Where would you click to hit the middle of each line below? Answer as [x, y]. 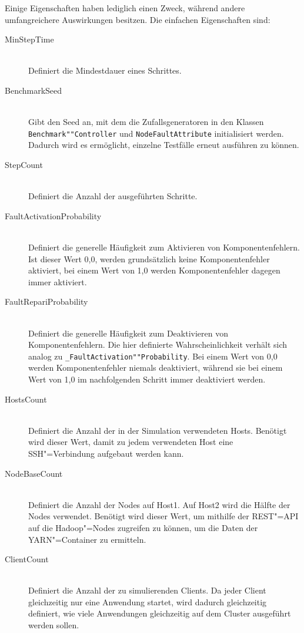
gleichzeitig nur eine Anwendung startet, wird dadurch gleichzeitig [148, 601]
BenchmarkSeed [34, 90]
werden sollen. [54, 625]
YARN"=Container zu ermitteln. [87, 539]
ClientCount [27, 559]
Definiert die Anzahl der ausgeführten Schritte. [113, 196]
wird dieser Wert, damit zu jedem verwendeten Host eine [131, 442]
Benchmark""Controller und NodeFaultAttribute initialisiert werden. [156, 133]
